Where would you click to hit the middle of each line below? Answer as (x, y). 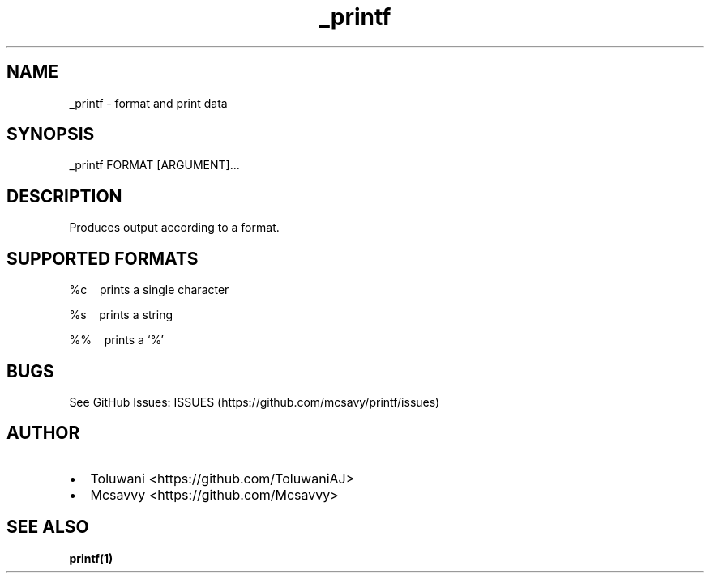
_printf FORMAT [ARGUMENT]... (154, 165)
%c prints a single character (149, 290)
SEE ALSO (48, 527)
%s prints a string (121, 315)
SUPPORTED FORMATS (103, 258)
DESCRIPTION (64, 196)
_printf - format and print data (148, 103)
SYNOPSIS (51, 134)
